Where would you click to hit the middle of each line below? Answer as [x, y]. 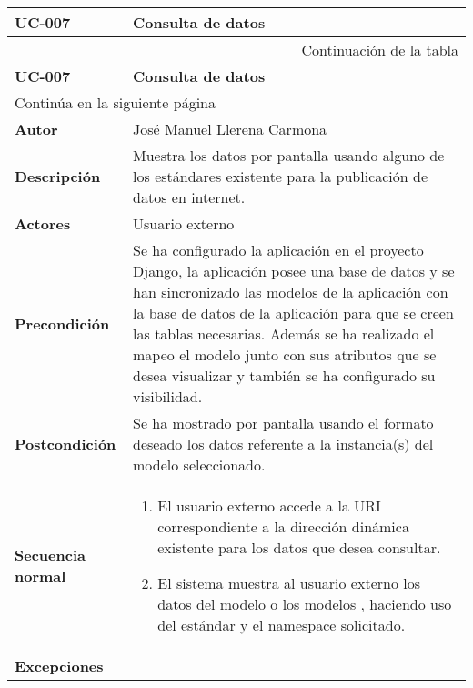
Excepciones [59, 666]
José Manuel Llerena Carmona [230, 129]
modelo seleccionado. [199, 465]
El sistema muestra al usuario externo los [289, 583]
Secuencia [50, 555]
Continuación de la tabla [380, 50]
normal [40, 576]
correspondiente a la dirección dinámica [283, 526]
